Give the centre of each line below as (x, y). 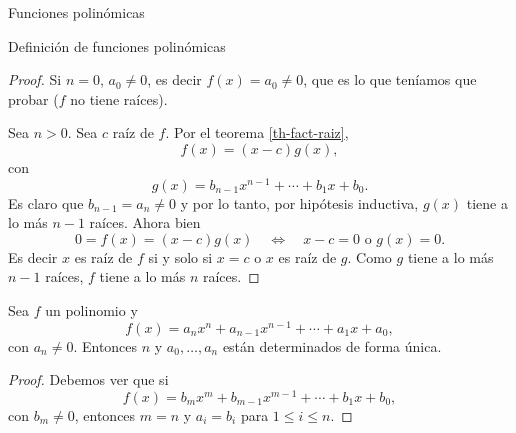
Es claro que (46, 202)
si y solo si (180, 256)
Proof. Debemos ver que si (88, 379)
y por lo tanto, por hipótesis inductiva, (299, 202)
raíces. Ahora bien (145, 222)
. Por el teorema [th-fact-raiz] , (257, 132)
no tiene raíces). (119, 98)
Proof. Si (35, 79)
